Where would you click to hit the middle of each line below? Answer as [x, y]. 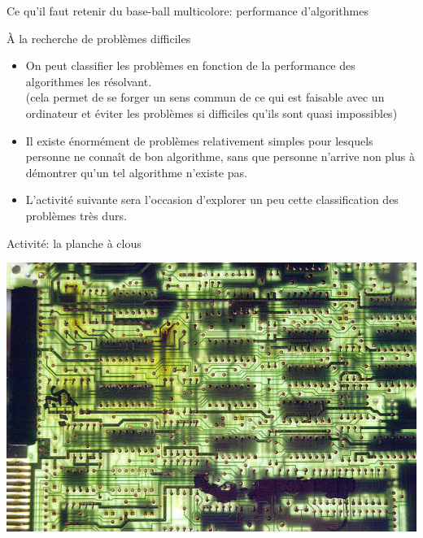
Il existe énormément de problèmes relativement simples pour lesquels [199, 140]
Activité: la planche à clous [74, 243]
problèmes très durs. [76, 215]
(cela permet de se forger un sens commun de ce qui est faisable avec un [205, 97]
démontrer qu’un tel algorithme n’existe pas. [136, 172]
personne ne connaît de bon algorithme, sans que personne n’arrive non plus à [220, 156]
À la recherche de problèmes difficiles [99, 38]
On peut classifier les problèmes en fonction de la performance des [190, 65]
